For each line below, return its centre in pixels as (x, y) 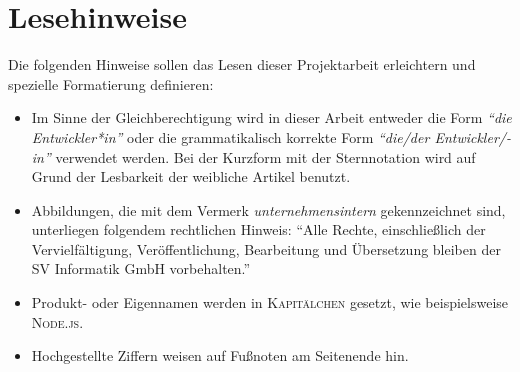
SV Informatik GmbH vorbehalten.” (141, 268)
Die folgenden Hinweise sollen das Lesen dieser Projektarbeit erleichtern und (242, 64)
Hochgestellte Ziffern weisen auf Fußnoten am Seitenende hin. (220, 355)
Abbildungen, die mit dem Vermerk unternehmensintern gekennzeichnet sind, (268, 209)
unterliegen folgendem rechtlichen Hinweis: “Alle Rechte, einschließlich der (258, 229)
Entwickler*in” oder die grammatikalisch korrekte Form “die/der (230, 136)
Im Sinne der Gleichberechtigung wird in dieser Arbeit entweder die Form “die (271, 117)
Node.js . (57, 321)
